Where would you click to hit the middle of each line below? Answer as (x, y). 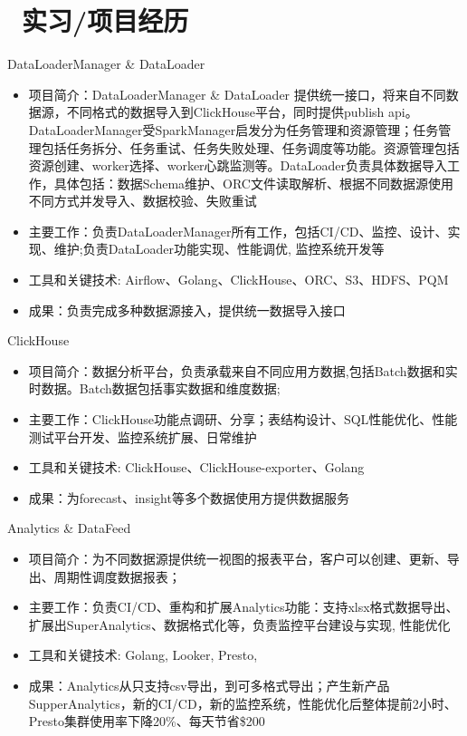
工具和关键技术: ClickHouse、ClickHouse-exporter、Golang (196, 467)
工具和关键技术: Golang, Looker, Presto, (143, 655)
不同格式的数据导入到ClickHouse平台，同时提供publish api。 (242, 112)
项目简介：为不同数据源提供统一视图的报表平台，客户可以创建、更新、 (238, 558)
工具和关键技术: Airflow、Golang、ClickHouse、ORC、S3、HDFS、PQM (238, 280)
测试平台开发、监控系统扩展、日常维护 (143, 436)
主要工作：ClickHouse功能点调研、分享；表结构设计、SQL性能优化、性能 (243, 419)
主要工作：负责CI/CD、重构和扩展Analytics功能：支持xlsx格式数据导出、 (243, 607)
